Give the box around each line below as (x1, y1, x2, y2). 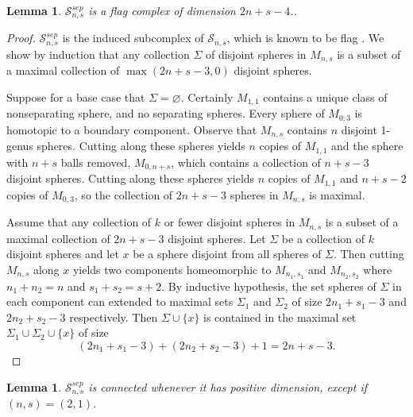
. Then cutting (334, 245, 404, 262)
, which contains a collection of (171, 153, 321, 170)
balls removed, (60, 153, 131, 170)
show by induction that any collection (6, 45, 190, 62)
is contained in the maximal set (203, 308, 357, 325)
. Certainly (180, 88, 234, 105)
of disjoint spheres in (205, 45, 307, 62)
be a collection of (281, 230, 365, 246)
